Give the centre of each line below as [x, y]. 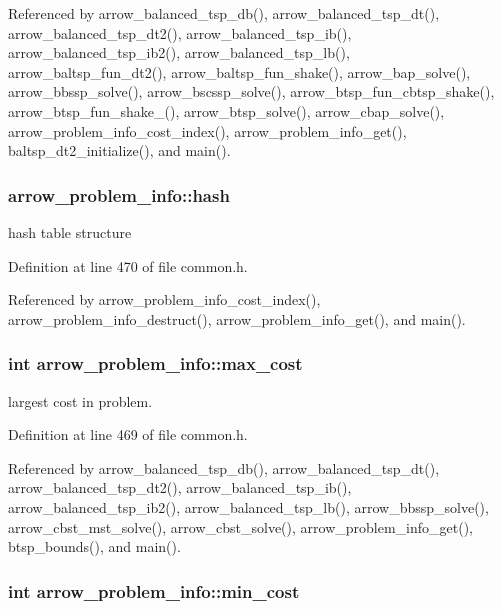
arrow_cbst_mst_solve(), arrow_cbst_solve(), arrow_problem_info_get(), [240, 526]
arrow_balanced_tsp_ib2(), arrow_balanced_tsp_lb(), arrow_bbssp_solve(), [248, 506]
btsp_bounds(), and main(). [94, 546]
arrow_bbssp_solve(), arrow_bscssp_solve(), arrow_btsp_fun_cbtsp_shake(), [251, 91]
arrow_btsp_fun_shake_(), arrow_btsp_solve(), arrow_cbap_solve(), [226, 110]
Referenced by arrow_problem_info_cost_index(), [164, 299]
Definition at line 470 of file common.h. [128, 265]
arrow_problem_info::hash [119, 194]
